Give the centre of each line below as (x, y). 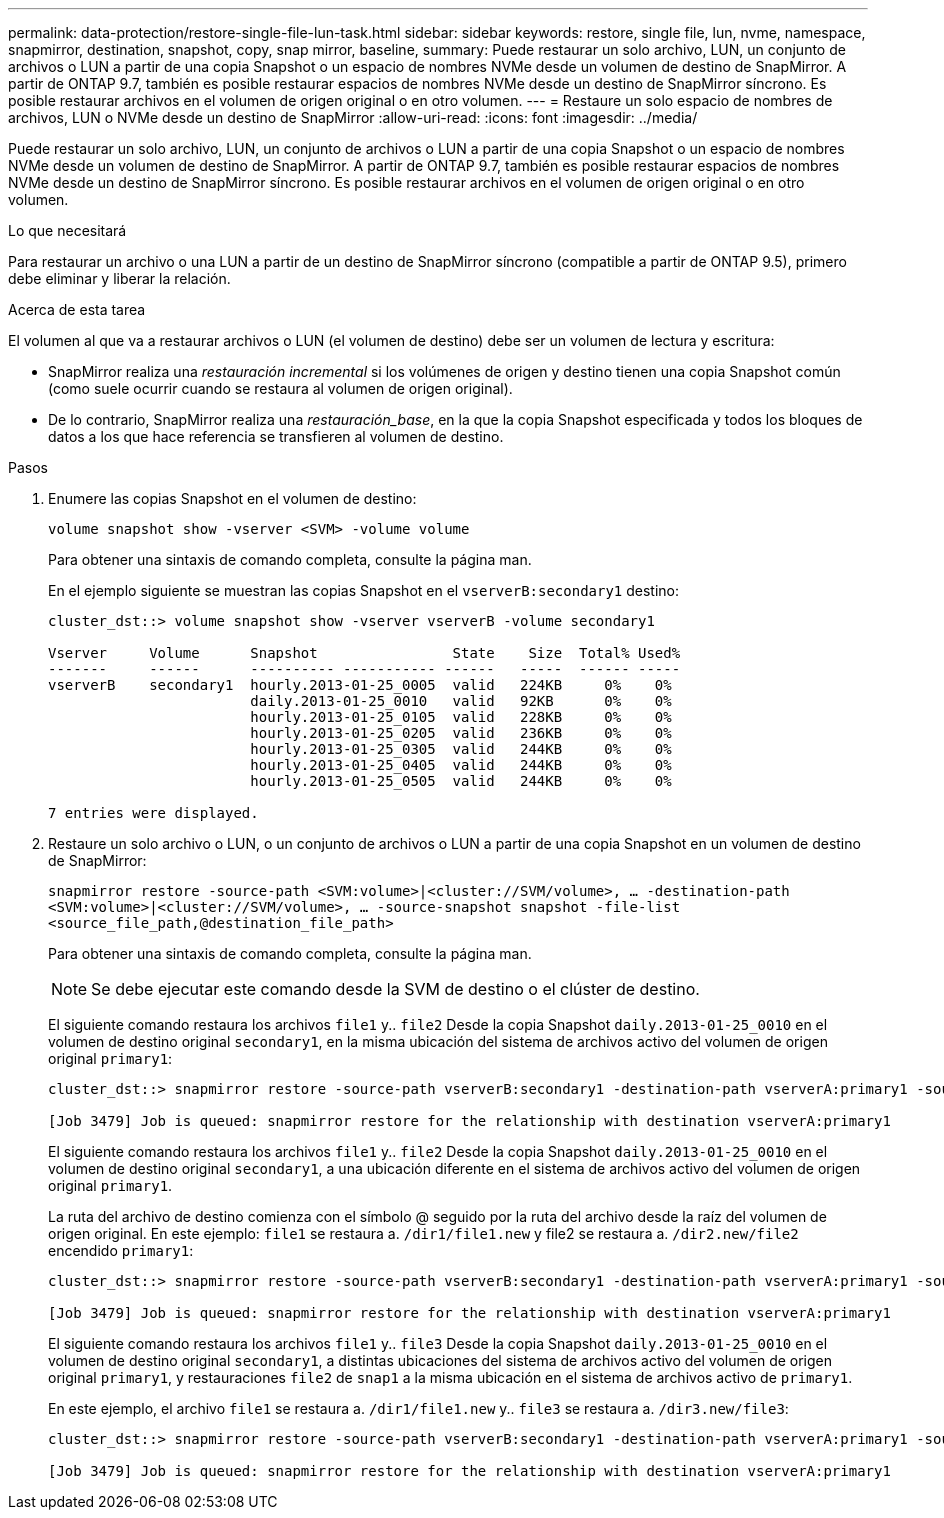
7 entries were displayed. (153, 813)
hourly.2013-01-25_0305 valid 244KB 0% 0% (461, 749)
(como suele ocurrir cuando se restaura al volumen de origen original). (280, 388)
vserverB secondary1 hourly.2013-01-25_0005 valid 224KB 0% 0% (360, 685)
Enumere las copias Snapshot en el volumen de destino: (232, 498)
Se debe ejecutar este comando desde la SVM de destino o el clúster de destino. (395, 989)
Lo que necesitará (67, 230)
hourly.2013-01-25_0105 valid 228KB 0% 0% (461, 717)
